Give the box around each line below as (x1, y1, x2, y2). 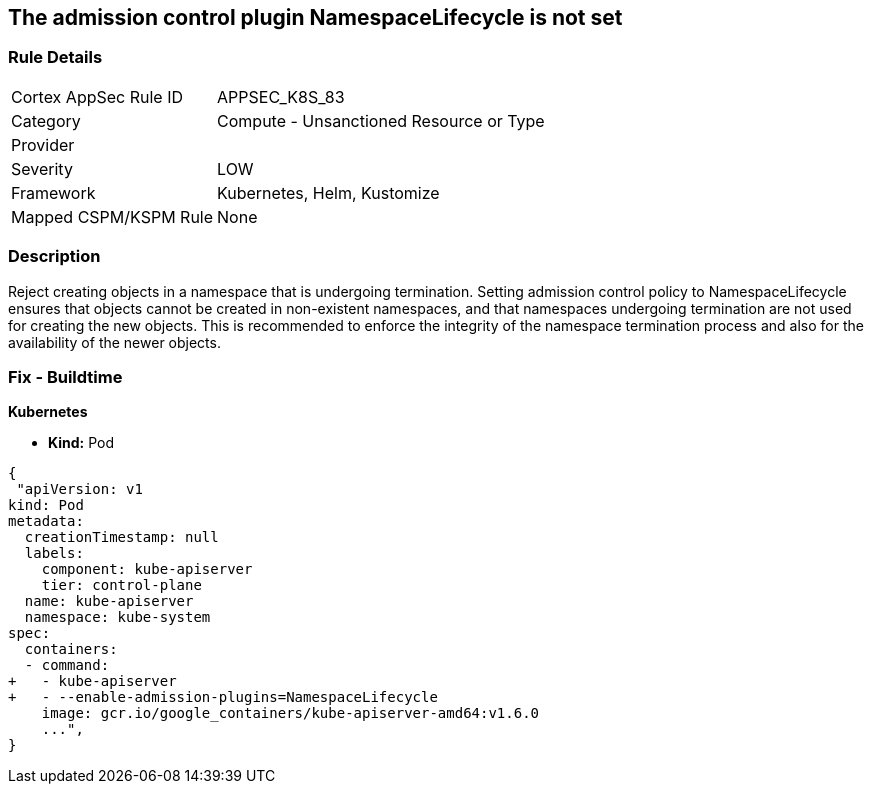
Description (8, 246, 101, 267)
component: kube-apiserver (41, 561, 253, 578)
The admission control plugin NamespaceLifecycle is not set (8, 5, 623, 30)
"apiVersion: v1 (16, 481, 143, 498)
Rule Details (8, 47, 103, 68)
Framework (11, 182, 96, 203)
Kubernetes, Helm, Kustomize (217, 182, 440, 203)
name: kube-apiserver (24, 593, 194, 610)
